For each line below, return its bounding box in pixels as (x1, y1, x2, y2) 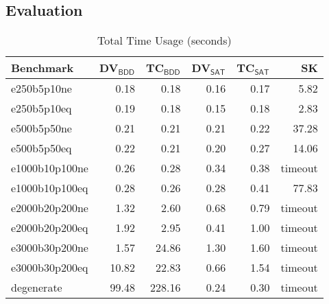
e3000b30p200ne (11, 239, 88, 256)
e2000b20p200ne (11, 200, 88, 216)
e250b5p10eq (11, 100, 72, 117)
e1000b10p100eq (11, 180, 88, 196)
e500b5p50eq (11, 140, 72, 156)
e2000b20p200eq (11, 220, 88, 236)
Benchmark (11, 60, 74, 76)
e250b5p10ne (11, 80, 72, 97)
